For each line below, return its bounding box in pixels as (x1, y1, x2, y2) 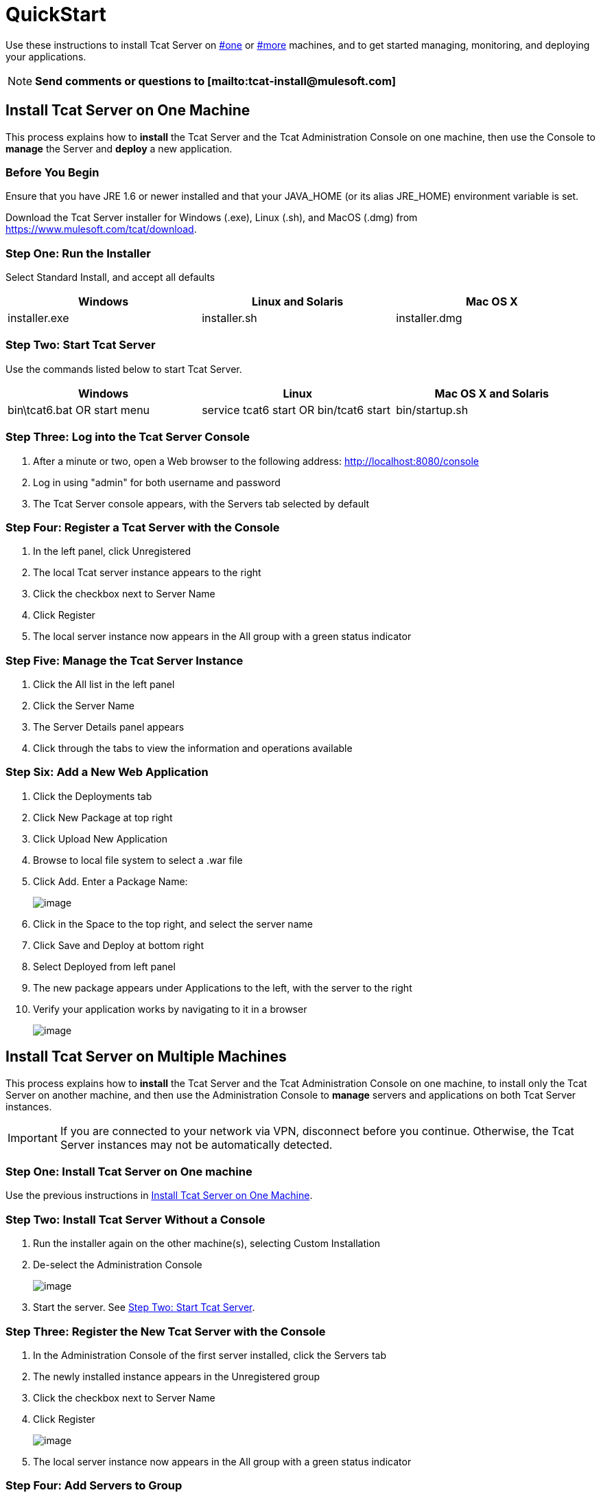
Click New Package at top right (33, 811, 173, 823)
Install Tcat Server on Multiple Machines (5, 1048, 287, 1066)
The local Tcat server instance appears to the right (33, 567, 261, 579)
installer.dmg (396, 311, 462, 325)
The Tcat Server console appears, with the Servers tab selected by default (33, 497, 370, 510)
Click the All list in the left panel (33, 678, 175, 691)
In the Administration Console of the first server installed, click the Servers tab (33, 1349, 387, 1361)
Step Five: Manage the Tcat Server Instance (5, 653, 244, 667)
